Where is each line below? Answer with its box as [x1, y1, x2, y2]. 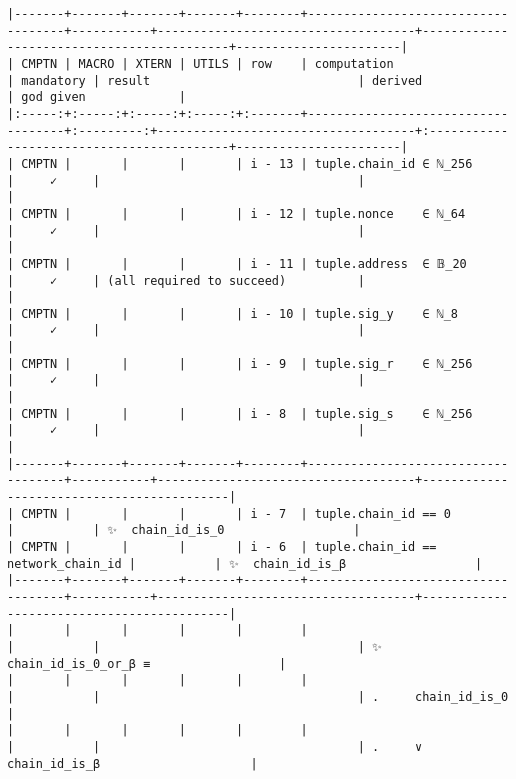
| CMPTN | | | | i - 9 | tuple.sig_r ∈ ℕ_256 [7, 356, 473, 371]
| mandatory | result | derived [7, 73, 423, 88]
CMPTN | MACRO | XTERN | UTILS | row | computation [21, 56, 394, 71]
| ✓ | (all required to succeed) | [7, 273, 365, 288]
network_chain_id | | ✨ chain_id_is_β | [7, 556, 483, 571]
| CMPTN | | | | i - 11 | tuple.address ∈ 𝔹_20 [7, 256, 467, 271]
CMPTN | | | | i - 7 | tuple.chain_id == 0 [21, 506, 451, 521]
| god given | [7, 90, 186, 105]
